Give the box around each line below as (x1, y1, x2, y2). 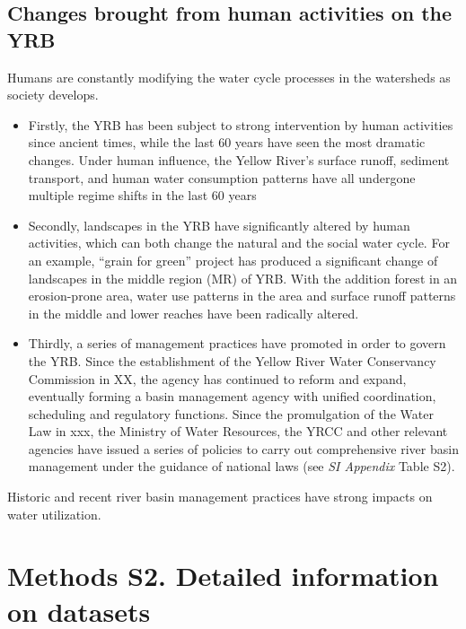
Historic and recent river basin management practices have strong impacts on (7, 487, 433, 506)
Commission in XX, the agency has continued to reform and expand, (28, 369, 407, 388)
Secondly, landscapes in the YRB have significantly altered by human (28, 215, 410, 234)
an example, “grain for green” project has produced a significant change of (28, 250, 438, 269)
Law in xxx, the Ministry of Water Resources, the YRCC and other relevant (28, 422, 448, 441)
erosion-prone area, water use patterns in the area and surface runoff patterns (28, 286, 456, 305)
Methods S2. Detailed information (7, 557, 439, 594)
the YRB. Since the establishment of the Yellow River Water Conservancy (28, 351, 436, 370)
